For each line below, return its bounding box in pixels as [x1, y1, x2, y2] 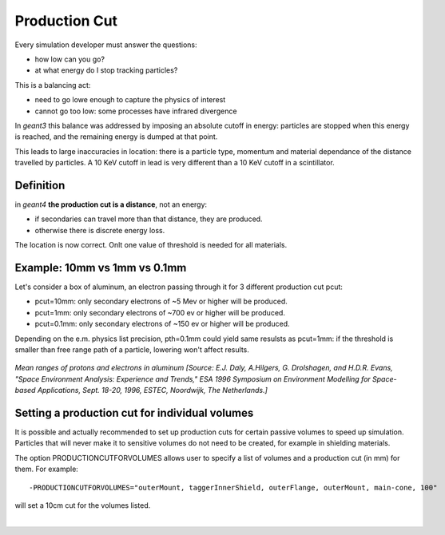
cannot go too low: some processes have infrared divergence [34, 106, 237, 116]
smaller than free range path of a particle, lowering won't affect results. [14, 345, 249, 355]
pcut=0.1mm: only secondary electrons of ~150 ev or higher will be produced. [34, 319, 290, 329]
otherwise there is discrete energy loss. [34, 225, 165, 235]
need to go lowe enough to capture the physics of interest [34, 95, 226, 105]
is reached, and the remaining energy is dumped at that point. [14, 132, 218, 141]
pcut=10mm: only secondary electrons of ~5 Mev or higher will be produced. [34, 296, 288, 307]
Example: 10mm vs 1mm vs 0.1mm [14, 260, 187, 275]
